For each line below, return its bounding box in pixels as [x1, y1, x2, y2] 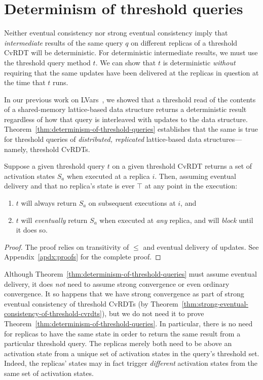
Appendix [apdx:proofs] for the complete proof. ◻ [4, 251, 161, 262]
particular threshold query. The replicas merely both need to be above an [4, 338, 232, 349]
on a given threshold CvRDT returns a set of [112, 161, 252, 171]
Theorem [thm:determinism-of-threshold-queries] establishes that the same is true [4, 124, 258, 134]
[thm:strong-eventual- [181, 298, 248, 309]
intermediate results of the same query [4, 37, 123, 48]
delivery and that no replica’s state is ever [4, 180, 135, 191]
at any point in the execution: [144, 180, 238, 191]
